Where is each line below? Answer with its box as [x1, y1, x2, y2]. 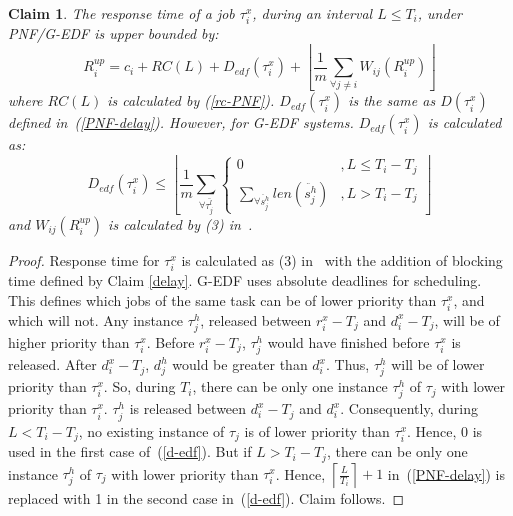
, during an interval [252, 3, 373, 23]
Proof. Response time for [8, 249, 160, 270]
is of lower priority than [244, 420, 390, 441]
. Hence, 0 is [407, 420, 483, 441]
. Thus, [326, 354, 370, 375]
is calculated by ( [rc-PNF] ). [107, 90, 275, 111]
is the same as [348, 90, 436, 111]
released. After [8, 354, 97, 375]
